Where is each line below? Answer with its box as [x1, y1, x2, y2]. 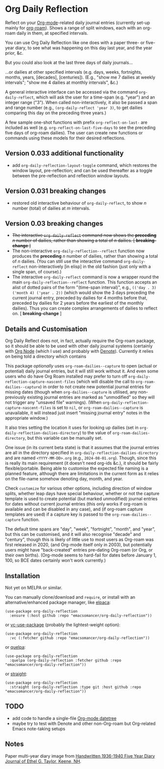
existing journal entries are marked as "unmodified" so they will [27, 394, 155, 400]
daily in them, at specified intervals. [16, 30, 88, 36]
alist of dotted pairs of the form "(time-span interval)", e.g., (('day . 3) [12, 285, 157, 291]
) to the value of [79, 430, 112, 436]
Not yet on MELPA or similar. [5, 585, 63, 590]
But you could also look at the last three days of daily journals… [5, 59, 133, 65]
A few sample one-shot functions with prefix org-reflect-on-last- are [5, 119, 148, 125]
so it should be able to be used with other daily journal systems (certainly [5, 343, 153, 349]
